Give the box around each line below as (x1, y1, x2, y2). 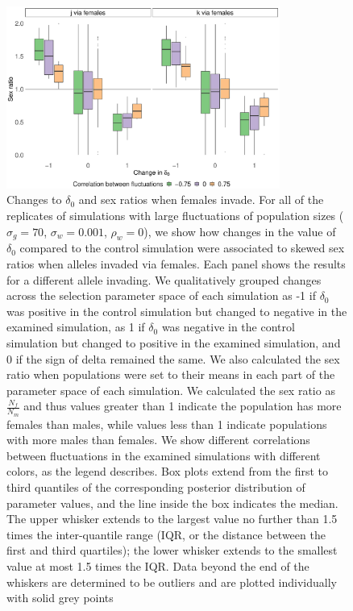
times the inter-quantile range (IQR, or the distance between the (6, 526, 326, 542)
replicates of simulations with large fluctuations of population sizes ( (6, 207, 344, 224)
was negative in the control (161, 318, 295, 335)
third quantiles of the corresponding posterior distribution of (6, 479, 305, 496)
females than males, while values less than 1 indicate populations (6, 415, 327, 432)
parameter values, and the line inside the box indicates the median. (6, 494, 338, 511)
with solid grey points (6, 589, 114, 606)
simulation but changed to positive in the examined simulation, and (6, 335, 341, 351)
